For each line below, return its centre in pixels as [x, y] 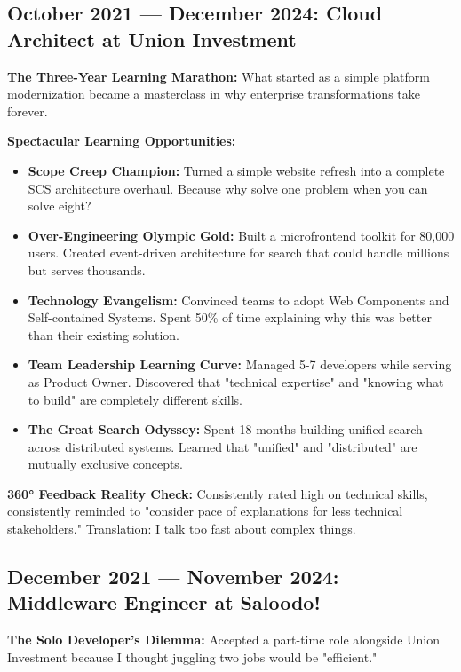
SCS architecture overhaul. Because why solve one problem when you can [228, 188]
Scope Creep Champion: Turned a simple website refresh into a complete [236, 170]
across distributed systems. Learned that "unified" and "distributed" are [223, 446]
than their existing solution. [103, 334]
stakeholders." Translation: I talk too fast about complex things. [182, 529]
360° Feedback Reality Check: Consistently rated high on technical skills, [218, 493]
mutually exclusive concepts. [105, 464]
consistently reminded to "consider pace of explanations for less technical [205, 511]
